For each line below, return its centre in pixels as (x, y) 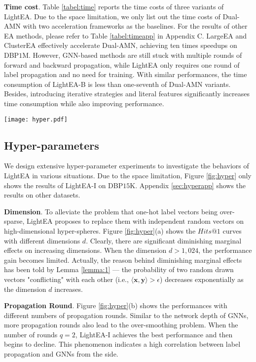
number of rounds (31, 334)
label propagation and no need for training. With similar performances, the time (126, 74)
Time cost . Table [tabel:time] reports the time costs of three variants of (114, 6)
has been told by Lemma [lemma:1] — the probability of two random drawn (119, 269)
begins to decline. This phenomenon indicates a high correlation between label (122, 344)
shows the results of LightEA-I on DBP (64, 185)
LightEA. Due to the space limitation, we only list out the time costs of (112, 16)
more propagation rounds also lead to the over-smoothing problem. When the (121, 325)
